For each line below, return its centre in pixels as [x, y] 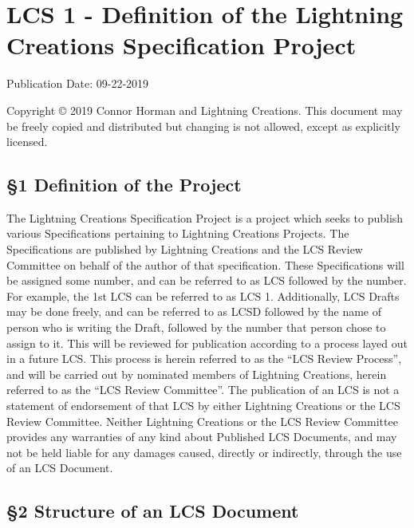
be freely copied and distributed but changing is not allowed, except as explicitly [203, 126]
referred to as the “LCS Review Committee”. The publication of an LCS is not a [203, 390]
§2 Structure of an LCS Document [153, 511]
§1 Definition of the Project [124, 185]
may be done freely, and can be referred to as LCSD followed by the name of [194, 311]
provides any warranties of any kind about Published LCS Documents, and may [202, 437]
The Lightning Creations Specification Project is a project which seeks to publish [205, 217]
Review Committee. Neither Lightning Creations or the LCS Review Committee [202, 421]
